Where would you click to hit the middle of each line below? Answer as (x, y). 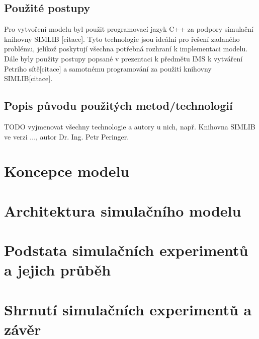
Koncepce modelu (67, 171)
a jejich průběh (58, 270)
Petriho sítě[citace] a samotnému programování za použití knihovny (108, 68)
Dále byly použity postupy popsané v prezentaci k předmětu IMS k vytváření (123, 58)
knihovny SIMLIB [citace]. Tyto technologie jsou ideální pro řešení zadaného (122, 39)
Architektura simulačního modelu (123, 210)
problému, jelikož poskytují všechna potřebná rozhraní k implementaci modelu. (126, 49)
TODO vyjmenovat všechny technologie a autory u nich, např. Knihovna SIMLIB (130, 126)
